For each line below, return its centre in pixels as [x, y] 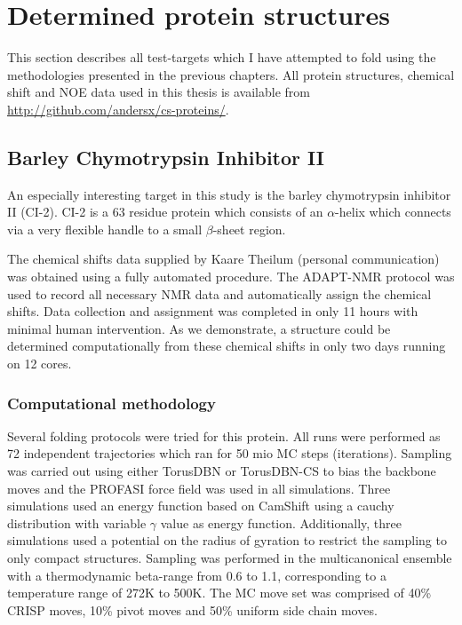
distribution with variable [77, 522]
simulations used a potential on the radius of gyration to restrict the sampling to [227, 540]
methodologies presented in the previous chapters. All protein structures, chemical [231, 74]
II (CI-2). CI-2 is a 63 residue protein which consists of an [165, 212]
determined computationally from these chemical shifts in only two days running [227, 346]
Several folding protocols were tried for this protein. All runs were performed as [224, 435]
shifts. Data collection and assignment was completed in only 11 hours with [213, 311]
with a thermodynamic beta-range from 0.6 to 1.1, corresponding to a [197, 575]
